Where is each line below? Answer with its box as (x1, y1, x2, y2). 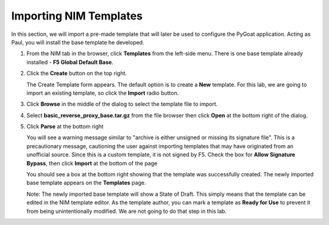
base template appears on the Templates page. (26, 179, 146, 187)
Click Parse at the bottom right (26, 123, 104, 130)
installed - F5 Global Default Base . (26, 58, 114, 66)
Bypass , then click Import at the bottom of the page (26, 159, 158, 167)
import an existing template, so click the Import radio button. (26, 89, 179, 97)
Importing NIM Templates (11, 9, 143, 22)
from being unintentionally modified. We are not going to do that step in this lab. (26, 207, 227, 215)
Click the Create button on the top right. (26, 70, 127, 77)
